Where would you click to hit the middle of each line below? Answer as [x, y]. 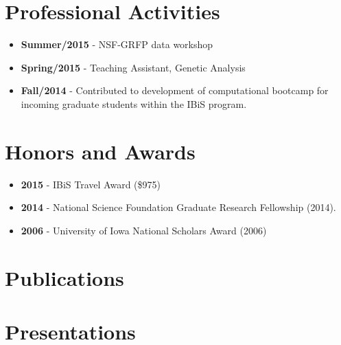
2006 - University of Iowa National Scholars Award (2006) [144, 230]
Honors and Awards [100, 151]
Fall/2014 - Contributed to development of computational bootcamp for [175, 90]
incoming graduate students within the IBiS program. [134, 103]
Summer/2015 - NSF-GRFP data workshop [117, 44]
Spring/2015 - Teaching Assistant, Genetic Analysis [133, 67]
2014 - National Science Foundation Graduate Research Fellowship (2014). [178, 207]
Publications [64, 277]
